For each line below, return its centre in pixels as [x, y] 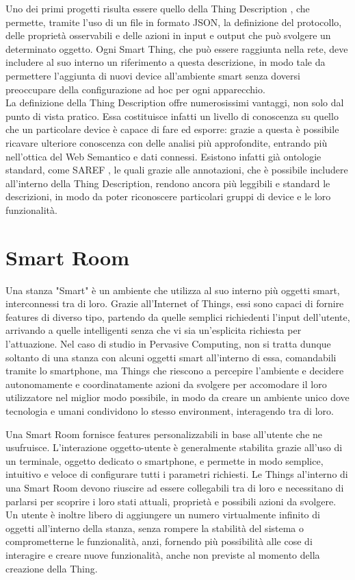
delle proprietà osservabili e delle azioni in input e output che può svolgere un [168, 35]
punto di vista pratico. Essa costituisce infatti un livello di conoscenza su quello [172, 116]
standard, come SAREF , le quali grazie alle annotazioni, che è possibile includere [177, 170]
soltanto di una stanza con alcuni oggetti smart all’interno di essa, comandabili [171, 357]
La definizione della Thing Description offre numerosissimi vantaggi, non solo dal [175, 102]
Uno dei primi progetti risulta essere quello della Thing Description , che [158, 8]
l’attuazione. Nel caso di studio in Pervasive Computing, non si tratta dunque [168, 343]
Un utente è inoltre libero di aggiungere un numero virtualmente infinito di [163, 515]
